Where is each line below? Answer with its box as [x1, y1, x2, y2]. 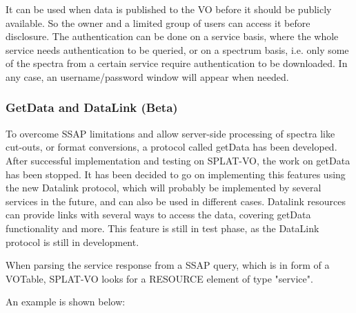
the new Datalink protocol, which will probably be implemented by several [6, 180, 322, 195]
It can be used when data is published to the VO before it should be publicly [6, 2, 332, 16]
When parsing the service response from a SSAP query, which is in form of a [6, 258, 330, 272]
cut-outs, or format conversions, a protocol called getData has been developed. [6, 140, 337, 154]
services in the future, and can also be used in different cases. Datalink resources [6, 193, 346, 208]
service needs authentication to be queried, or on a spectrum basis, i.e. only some [6, 42, 349, 57]
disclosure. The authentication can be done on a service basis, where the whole [6, 29, 339, 44]
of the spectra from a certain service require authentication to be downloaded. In [6, 56, 348, 70]
